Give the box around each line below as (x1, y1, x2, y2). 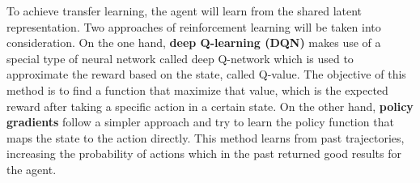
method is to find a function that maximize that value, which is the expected (6, 81, 388, 98)
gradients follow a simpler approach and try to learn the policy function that (6, 113, 394, 130)
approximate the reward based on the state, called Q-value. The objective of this (6, 66, 406, 83)
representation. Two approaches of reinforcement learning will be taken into (6, 18, 381, 35)
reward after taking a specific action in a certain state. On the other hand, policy (6, 97, 414, 114)
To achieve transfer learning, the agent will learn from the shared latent (6, 2, 363, 19)
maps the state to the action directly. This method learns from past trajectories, (6, 129, 405, 146)
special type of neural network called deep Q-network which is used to (6, 49, 354, 66)
